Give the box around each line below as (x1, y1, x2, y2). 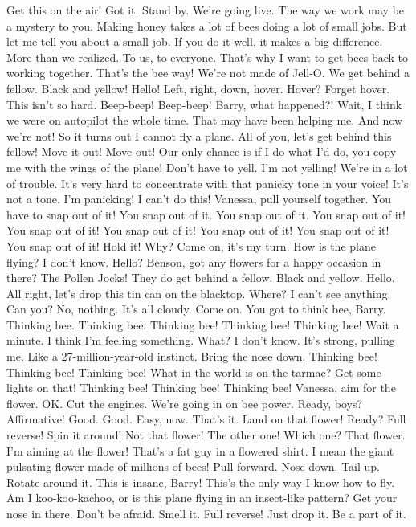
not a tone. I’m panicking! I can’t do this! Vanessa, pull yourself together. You (6, 190, 392, 207)
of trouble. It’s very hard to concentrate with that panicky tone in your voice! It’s (6, 174, 409, 191)
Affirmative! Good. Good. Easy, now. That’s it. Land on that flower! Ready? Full (6, 411, 406, 427)
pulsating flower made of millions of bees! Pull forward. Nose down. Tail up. (6, 458, 380, 475)
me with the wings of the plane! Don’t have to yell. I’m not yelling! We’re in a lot (6, 158, 408, 175)
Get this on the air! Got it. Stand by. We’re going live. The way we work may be (6, 2, 405, 18)
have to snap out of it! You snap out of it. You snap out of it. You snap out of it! (6, 206, 406, 223)
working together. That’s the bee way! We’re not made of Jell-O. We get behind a (6, 64, 410, 81)
